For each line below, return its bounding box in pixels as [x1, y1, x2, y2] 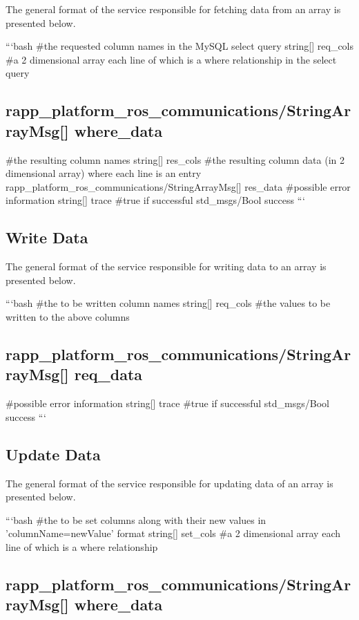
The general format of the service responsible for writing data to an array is [6, 259, 327, 274]
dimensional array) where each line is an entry [6, 166, 202, 180]
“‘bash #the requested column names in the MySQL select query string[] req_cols [6, 39, 354, 53]
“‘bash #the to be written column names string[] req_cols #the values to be [6, 296, 331, 310]
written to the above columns [6, 309, 130, 323]
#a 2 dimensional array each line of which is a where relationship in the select [6, 52, 337, 66]
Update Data [6, 443, 101, 464]
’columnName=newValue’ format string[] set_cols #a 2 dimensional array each [6, 526, 340, 541]
